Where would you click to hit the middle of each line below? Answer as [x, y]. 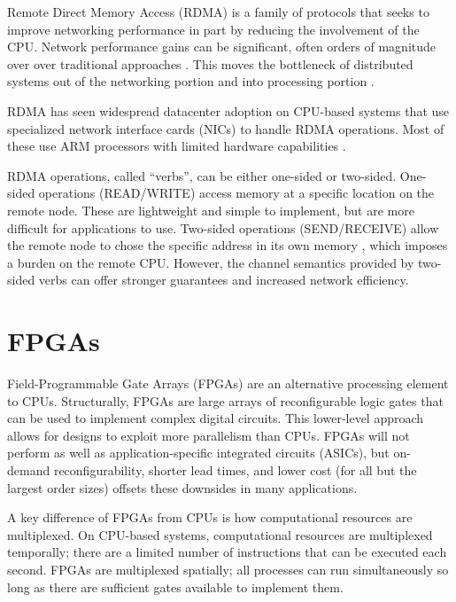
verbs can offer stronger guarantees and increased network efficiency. [224, 280]
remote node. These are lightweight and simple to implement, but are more [211, 210]
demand [29, 470]
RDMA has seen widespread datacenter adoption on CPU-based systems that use [228, 110]
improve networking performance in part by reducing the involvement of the [213, 29]
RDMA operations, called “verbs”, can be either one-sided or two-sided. [202, 175]
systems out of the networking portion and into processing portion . [191, 81]
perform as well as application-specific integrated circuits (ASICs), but [198, 453]
